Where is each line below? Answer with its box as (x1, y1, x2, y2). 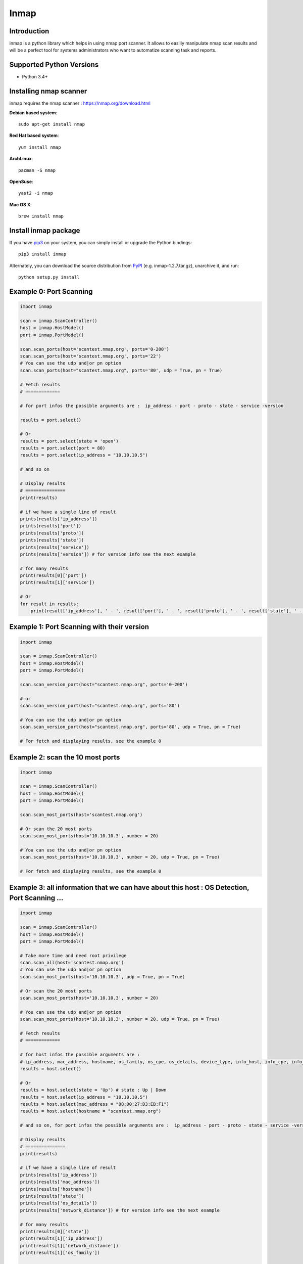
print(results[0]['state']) (20, 1229, 89, 1234)
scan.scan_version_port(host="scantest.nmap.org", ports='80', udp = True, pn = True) (20, 724, 241, 730)
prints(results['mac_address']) (20, 1179, 100, 1185)
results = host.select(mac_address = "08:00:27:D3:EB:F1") (20, 1101, 169, 1107)
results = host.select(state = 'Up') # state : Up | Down (20, 1087, 167, 1093)
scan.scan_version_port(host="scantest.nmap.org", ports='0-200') (20, 682, 188, 687)
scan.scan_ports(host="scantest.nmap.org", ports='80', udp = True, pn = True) (20, 367, 223, 373)
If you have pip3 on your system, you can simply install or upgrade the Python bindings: (9, 240, 192, 246)
